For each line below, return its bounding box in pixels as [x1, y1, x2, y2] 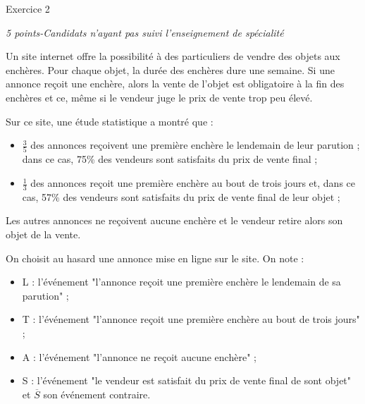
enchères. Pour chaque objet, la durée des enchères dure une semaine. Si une [6, 62, 335, 77]
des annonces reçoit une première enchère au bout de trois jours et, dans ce [30, 176, 355, 190]
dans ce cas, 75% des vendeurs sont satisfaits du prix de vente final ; [22, 152, 318, 166]
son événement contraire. [43, 386, 151, 401]
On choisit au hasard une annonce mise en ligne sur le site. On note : [6, 250, 304, 265]
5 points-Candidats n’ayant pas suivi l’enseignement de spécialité [6, 25, 284, 39]
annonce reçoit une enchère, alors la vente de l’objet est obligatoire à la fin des [6, 76, 345, 91]
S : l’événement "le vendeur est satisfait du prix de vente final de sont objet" [22, 373, 352, 388]
